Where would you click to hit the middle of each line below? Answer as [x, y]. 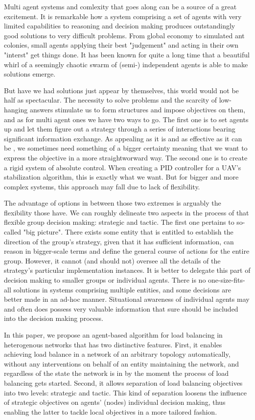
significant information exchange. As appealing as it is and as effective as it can [123, 138]
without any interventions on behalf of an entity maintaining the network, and [122, 363]
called [12, 232]
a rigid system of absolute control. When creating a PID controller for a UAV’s [123, 167]
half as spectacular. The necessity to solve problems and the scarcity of [110, 100]
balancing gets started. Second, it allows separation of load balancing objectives [123, 382]
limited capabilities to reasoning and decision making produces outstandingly [120, 26]
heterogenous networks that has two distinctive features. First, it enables [113, 344]
